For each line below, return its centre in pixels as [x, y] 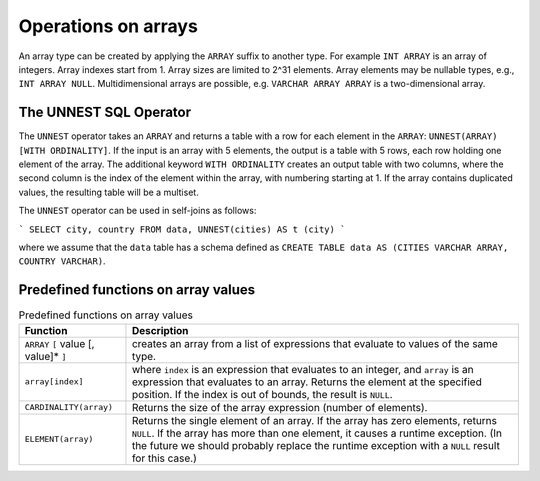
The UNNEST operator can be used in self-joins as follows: [137, 211]
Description [160, 330]
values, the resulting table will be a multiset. [108, 192]
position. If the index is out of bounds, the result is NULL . [262, 394]
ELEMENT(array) [59, 439]
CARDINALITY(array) [69, 407]
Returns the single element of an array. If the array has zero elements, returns [314, 420]
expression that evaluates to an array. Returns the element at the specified [306, 382]
